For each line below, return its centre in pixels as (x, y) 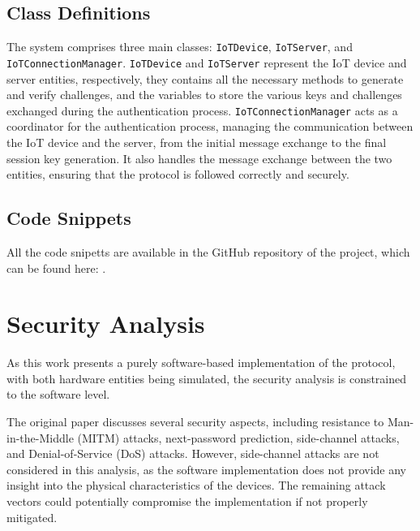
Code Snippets (69, 218)
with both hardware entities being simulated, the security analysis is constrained (207, 378)
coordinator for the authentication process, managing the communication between (210, 126)
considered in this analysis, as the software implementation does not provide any (206, 469)
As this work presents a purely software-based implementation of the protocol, (201, 363)
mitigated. (32, 517)
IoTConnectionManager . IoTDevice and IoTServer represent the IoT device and (207, 62)
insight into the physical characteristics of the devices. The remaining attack (196, 485)
